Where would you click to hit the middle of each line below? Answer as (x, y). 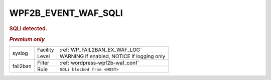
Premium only (27, 39)
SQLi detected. (28, 28)
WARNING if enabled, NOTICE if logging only (112, 56)
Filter (43, 63)
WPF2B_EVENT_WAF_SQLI (66, 13)
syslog (20, 53)
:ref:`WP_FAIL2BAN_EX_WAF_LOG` (101, 50)
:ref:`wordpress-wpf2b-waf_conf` (99, 63)
